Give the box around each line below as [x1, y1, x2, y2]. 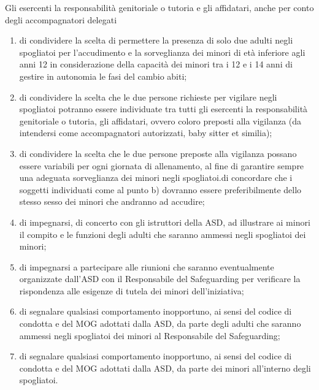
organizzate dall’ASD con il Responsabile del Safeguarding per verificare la [19, 272, 301, 285]
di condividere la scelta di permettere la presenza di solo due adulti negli [19, 34, 293, 47]
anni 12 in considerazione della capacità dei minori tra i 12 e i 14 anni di [19, 58, 293, 71]
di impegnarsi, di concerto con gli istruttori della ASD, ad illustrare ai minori [19, 215, 310, 228]
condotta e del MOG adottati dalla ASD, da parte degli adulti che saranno [19, 317, 301, 330]
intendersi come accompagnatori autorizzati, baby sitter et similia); [19, 126, 272, 139]
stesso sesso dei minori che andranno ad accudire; [19, 195, 205, 208]
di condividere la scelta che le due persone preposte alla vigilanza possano [19, 147, 297, 159]
